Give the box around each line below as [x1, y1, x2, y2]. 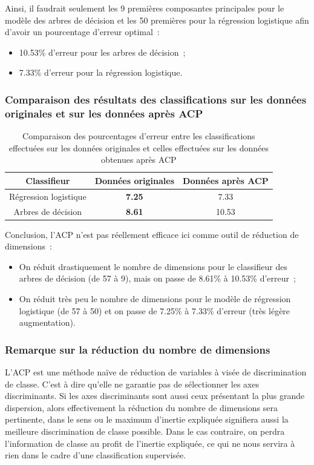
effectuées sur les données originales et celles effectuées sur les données [8, 141, 269, 154]
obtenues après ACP [101, 153, 177, 166]
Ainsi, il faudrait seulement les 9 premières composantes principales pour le [5, 2, 284, 14]
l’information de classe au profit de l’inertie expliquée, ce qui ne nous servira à [5, 437, 295, 449]
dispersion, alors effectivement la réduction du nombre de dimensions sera [5, 401, 278, 414]
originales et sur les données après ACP [5, 105, 203, 120]
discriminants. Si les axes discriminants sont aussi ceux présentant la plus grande [5, 389, 305, 402]
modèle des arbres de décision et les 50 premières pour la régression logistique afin [5, 13, 309, 26]
